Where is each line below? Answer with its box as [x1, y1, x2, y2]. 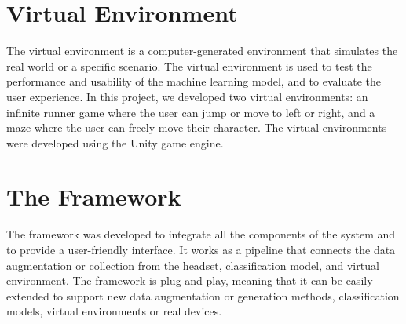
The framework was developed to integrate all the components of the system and [6, 226, 396, 242]
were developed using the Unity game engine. [6, 134, 224, 151]
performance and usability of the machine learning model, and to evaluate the [6, 73, 381, 89]
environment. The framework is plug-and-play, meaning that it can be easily [6, 272, 373, 289]
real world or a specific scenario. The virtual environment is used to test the [6, 57, 372, 74]
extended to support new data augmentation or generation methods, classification [6, 287, 400, 304]
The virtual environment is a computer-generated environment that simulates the [6, 42, 398, 59]
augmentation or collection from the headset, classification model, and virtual [6, 257, 379, 273]
